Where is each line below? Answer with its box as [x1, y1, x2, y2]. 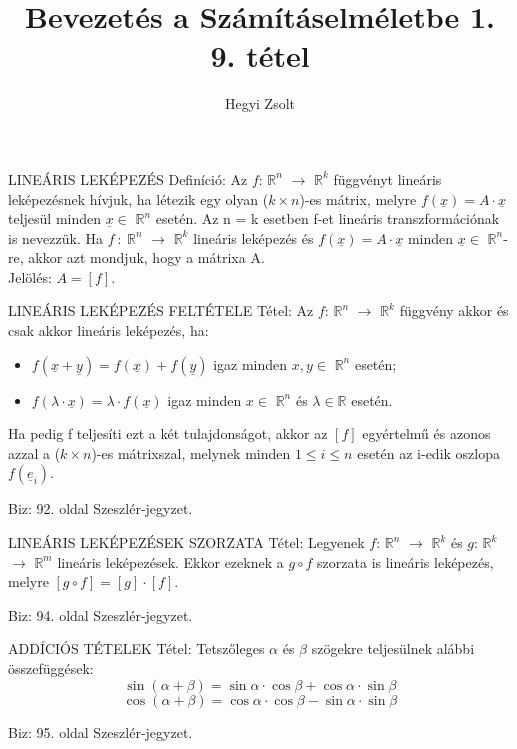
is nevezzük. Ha [8, 227, 103, 248]
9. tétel [210, 35, 310, 76]
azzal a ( [8, 442, 61, 463]
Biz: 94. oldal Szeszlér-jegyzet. [8, 604, 193, 625]
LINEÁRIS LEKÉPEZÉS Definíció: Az [8, 168, 248, 189]
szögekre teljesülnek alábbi [311, 638, 475, 659]
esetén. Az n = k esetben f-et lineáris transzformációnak [155, 208, 500, 229]
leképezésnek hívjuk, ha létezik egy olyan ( [8, 188, 269, 209]
